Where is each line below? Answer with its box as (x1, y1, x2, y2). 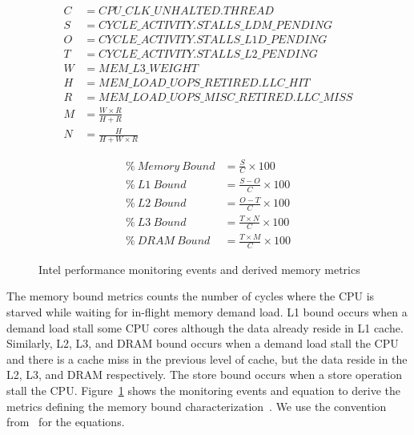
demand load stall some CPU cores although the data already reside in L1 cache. (6, 319, 404, 336)
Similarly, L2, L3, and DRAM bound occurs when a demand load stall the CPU (6, 335, 399, 352)
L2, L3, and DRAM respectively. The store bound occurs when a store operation (6, 366, 403, 383)
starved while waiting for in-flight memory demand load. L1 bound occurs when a (6, 304, 408, 320)
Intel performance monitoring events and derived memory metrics (38, 260, 360, 277)
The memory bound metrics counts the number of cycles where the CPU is (6, 288, 375, 304)
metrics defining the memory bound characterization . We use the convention (6, 397, 387, 414)
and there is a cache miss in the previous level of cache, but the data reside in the (6, 350, 408, 367)
